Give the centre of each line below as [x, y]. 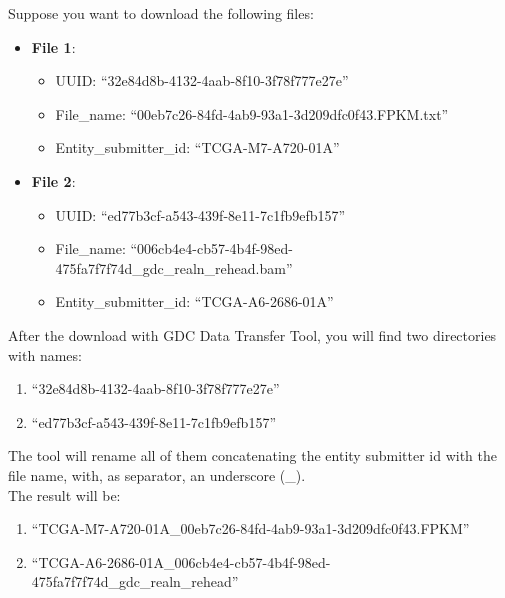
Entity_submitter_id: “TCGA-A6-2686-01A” [194, 301]
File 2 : [53, 180]
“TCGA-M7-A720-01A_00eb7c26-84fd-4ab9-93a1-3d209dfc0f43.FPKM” [250, 528]
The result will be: [64, 494]
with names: [45, 354]
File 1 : [53, 46]
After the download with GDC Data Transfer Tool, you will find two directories [252, 334]
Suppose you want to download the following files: [161, 13]
